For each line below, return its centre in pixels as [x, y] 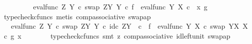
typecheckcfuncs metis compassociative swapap [77, 16]
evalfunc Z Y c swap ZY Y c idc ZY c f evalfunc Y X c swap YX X [129, 26]
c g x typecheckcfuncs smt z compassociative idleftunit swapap [117, 35]
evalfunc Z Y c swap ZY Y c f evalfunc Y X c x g [120, 6]
